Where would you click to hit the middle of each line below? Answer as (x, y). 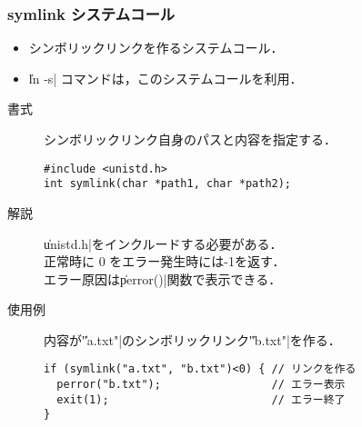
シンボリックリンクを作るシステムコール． (156, 48)
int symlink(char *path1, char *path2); (168, 184)
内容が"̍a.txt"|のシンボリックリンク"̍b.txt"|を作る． (192, 339)
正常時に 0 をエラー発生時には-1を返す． (165, 261)
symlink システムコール (91, 13)
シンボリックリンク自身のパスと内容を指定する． (190, 139)
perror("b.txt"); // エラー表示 (201, 385)
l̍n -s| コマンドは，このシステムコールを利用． (166, 78)
